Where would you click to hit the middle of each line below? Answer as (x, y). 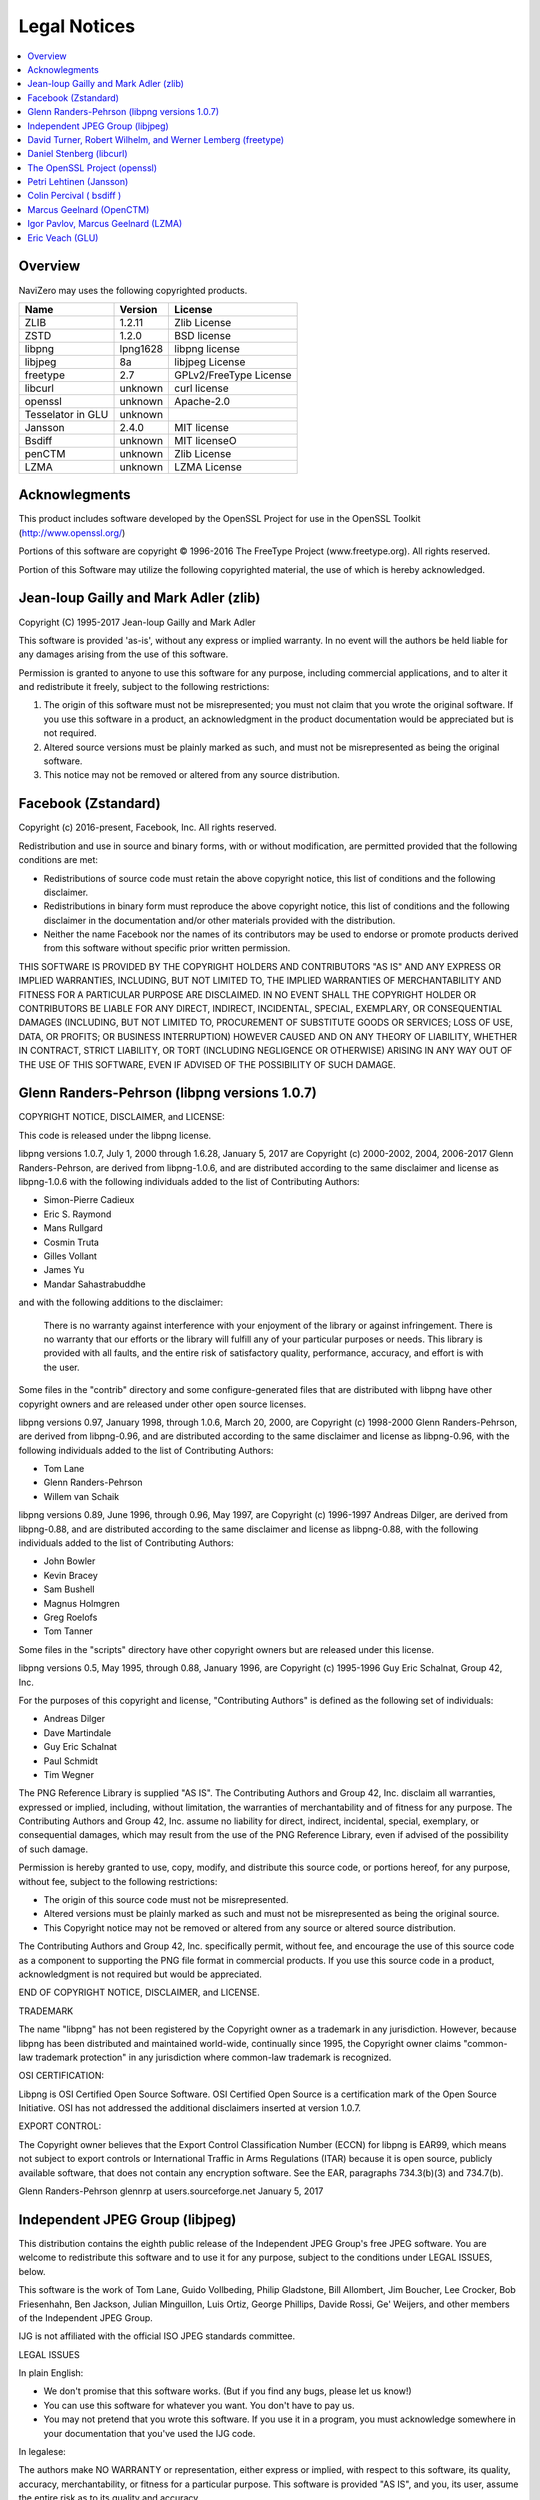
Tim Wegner (69, 1774)
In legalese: (42, 2452)
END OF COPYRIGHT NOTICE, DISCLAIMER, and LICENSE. (139, 1992)
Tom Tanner (68, 1631)
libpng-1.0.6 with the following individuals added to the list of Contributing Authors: (189, 1182)
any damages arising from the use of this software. (123, 654)
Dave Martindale (77, 1732)
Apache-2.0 (202, 401)
